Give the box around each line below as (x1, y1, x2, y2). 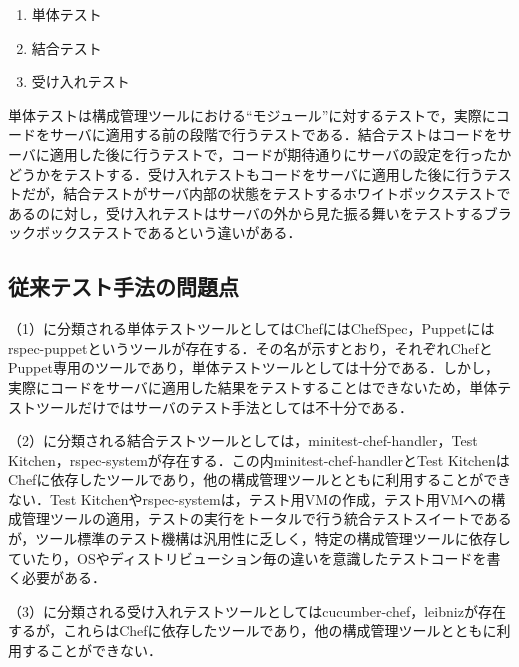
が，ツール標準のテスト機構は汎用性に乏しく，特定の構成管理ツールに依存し (8, 528, 511, 549)
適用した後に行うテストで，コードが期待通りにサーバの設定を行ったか (49, 143, 512, 164)
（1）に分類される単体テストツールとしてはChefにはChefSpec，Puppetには (8, 318, 495, 339)
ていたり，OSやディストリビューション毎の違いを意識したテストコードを (8, 547, 487, 568)
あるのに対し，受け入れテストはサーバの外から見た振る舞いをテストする (8, 202, 484, 223)
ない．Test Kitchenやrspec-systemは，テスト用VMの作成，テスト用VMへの (8, 488, 492, 509)
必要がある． (21, 567, 106, 588)
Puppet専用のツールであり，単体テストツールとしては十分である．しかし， (8, 357, 499, 378)
